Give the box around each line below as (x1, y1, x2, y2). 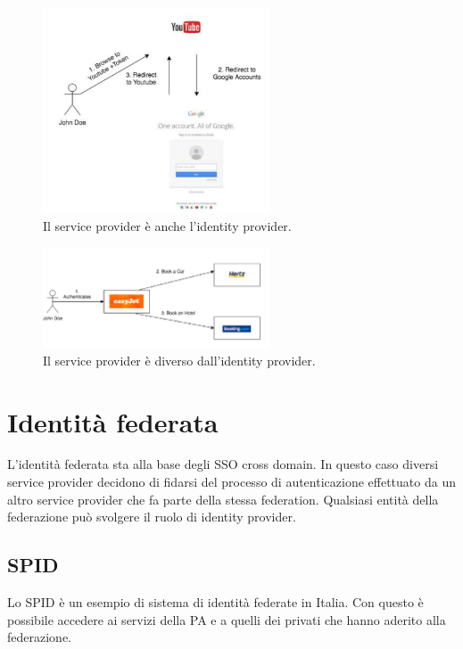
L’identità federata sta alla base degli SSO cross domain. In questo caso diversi (7, 455, 439, 473)
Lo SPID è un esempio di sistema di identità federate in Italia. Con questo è (7, 593, 424, 612)
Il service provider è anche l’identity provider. (43, 217, 292, 234)
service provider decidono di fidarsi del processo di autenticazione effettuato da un (7, 472, 456, 491)
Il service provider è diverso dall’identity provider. (43, 350, 316, 369)
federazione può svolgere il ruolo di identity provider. (7, 507, 296, 526)
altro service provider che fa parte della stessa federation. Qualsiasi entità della (7, 489, 439, 508)
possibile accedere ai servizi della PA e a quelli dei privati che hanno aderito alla (7, 610, 446, 628)
